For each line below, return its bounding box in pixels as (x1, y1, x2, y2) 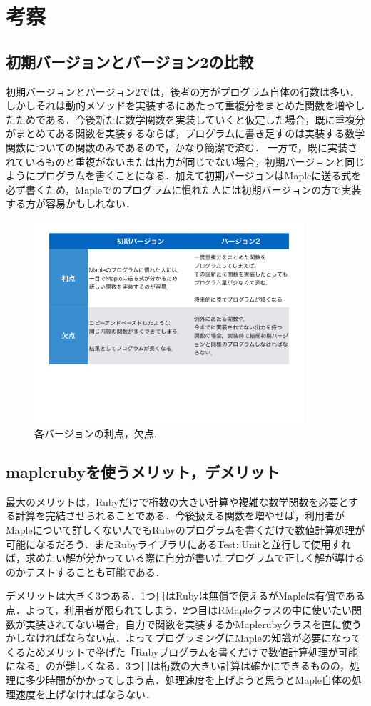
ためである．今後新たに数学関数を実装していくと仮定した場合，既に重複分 (15, 111, 365, 126)
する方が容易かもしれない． (6, 196, 136, 211)
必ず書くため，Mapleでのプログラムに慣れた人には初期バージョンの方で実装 (6, 182, 362, 197)
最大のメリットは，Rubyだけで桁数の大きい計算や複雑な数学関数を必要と (6, 494, 349, 509)
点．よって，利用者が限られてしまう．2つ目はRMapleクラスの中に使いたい (6, 602, 352, 617)
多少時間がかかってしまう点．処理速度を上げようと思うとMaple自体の (25, 672, 352, 687)
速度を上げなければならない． (15, 686, 156, 701)
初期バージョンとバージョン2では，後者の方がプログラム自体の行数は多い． (6, 84, 360, 99)
